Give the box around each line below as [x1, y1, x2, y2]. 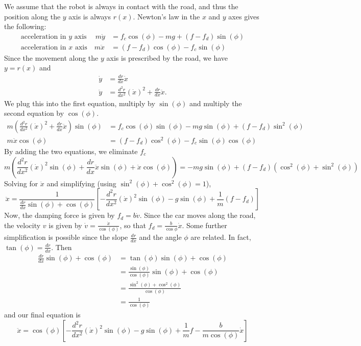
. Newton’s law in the [133, 11, 200, 21]
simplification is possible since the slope [4, 232, 128, 242]
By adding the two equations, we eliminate [4, 145, 138, 156]
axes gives [228, 11, 259, 21]
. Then [51, 241, 72, 252]
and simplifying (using [46, 178, 116, 188]
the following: [4, 21, 46, 32]
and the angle [139, 232, 182, 242]
